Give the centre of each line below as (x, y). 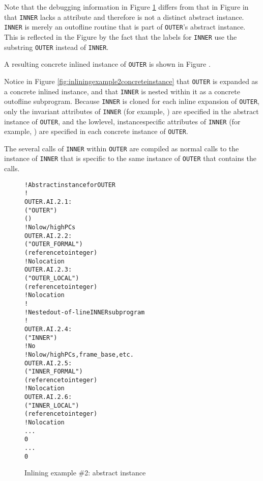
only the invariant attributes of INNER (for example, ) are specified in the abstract (131, 111)
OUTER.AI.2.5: (48, 363)
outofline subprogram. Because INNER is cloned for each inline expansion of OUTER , (132, 101)
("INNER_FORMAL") (54, 372)
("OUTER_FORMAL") (54, 244)
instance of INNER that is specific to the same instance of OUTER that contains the (130, 158)
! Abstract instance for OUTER (70, 185)
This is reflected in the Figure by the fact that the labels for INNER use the (121, 36)
